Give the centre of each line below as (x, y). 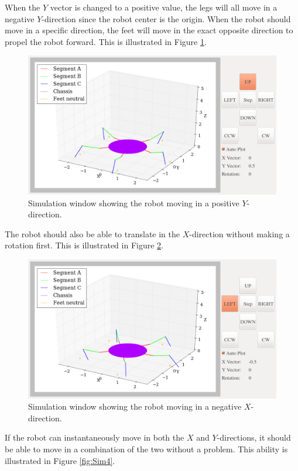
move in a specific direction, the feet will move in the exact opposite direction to (149, 30)
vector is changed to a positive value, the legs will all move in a (164, 7)
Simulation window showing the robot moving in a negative (135, 406)
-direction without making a (239, 233)
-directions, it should (254, 437)
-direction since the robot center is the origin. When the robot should (166, 18)
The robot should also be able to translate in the (92, 233)
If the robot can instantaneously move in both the (95, 437)
